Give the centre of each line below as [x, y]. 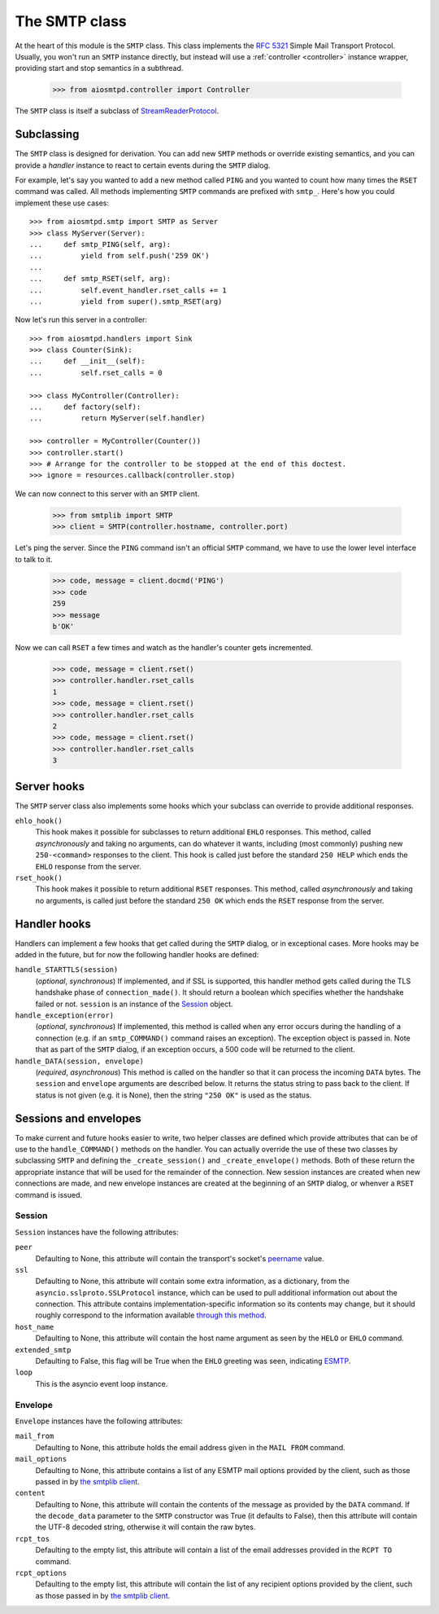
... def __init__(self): [87, 361]
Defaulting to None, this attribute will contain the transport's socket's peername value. [180, 1258]
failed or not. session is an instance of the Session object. [134, 1004]
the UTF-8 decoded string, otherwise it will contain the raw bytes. [146, 1527]
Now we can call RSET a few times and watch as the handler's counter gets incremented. [164, 648]
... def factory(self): [85, 407]
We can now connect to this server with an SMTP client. [107, 494]
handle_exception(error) [64, 1016]
